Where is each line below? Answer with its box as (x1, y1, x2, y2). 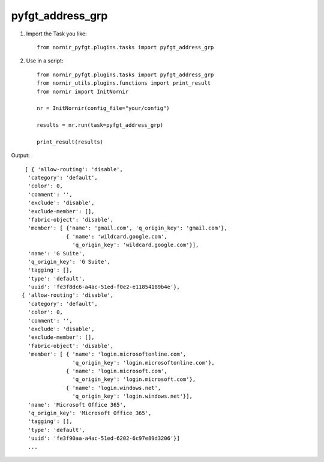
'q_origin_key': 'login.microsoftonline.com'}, (72, 359, 215, 366)
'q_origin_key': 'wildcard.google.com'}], (72, 242, 199, 249)
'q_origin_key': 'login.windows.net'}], (72, 393, 193, 400)
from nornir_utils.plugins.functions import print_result (37, 80, 211, 87)
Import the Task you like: (26, 30, 87, 37)
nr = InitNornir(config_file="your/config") (37, 105, 170, 112)
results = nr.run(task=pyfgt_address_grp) (37, 122, 164, 129)
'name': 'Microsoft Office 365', (28, 401, 127, 408)
